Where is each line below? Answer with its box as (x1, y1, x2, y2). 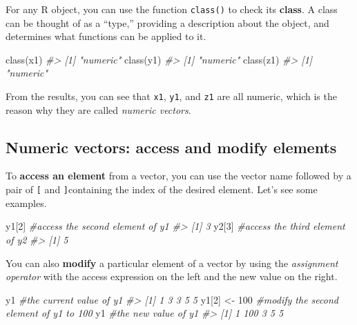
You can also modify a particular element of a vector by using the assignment (6, 255, 338, 270)
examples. (6, 195, 47, 210)
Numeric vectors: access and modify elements (6, 136, 337, 157)
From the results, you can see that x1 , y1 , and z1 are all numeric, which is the (6, 89, 337, 104)
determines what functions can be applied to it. (6, 29, 206, 43)
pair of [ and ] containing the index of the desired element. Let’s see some (6, 182, 318, 197)
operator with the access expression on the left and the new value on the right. (6, 269, 338, 284)
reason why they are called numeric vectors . (6, 102, 191, 117)
